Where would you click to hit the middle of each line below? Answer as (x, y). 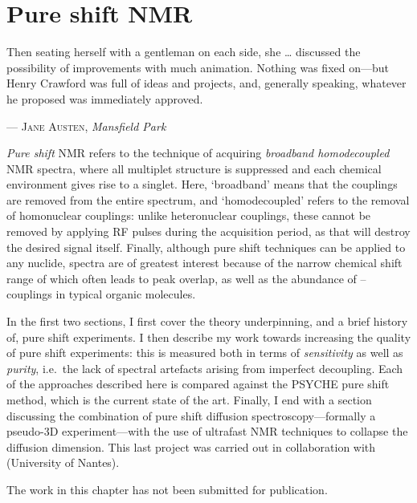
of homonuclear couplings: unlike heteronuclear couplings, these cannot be (189, 215)
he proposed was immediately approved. (105, 98)
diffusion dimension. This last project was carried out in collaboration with (191, 446)
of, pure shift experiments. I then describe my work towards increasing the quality (209, 337)
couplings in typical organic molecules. (101, 294)
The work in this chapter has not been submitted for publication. (167, 489)
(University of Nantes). (63, 462)
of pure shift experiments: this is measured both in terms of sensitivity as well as (205, 353)
